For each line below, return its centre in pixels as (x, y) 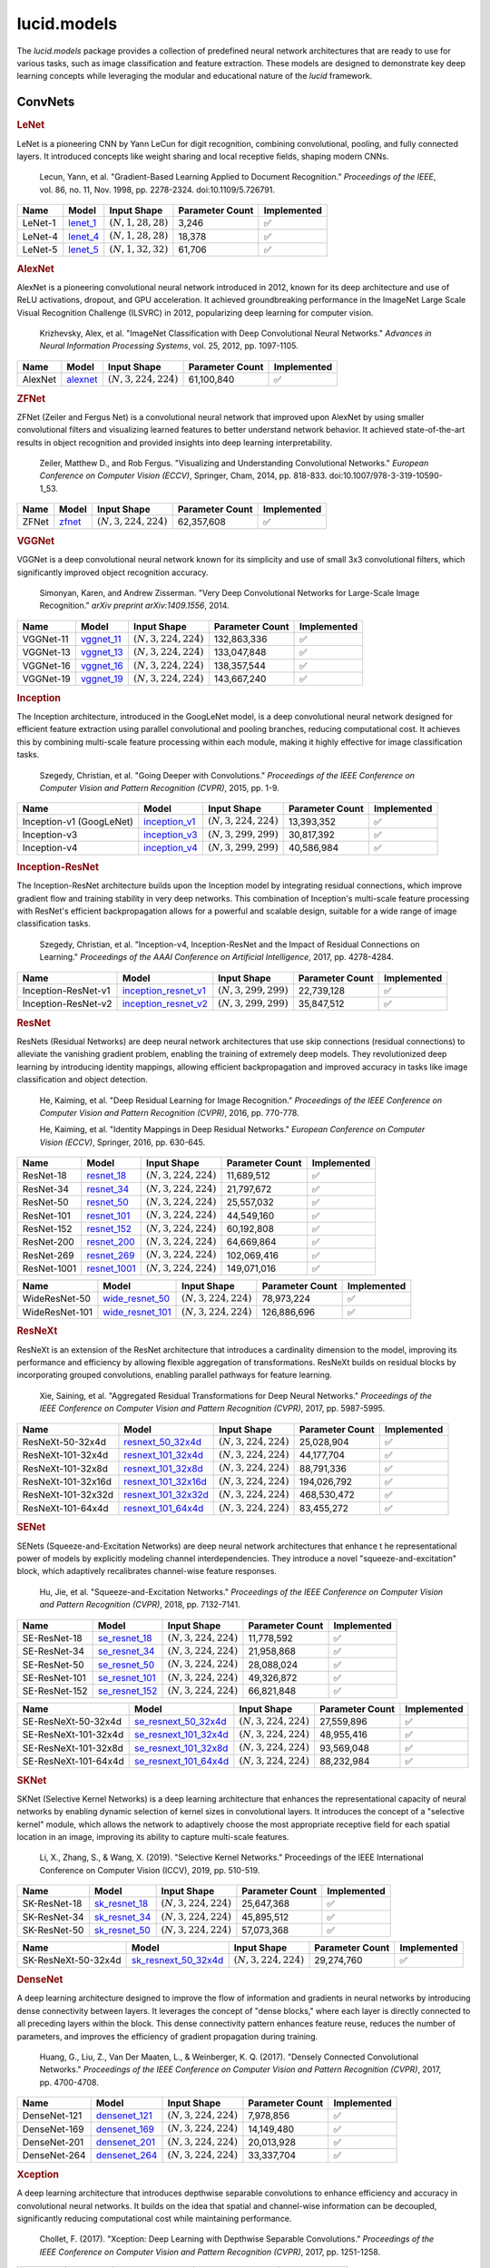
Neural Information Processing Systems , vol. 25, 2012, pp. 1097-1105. (169, 346)
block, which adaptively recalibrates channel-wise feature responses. (147, 1571)
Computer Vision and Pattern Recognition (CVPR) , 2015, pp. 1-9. (160, 788)
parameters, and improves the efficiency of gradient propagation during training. (167, 2036)
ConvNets (46, 102)
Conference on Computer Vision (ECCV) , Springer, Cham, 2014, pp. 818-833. (183, 475)
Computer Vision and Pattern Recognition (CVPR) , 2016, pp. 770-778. (169, 1112)
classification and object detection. (83, 1080)
